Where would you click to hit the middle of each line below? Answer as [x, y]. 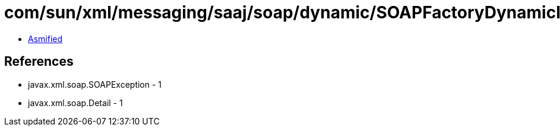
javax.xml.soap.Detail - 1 [75, 103]
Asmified [45, 39]
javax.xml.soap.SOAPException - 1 [95, 84]
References [39, 62]
